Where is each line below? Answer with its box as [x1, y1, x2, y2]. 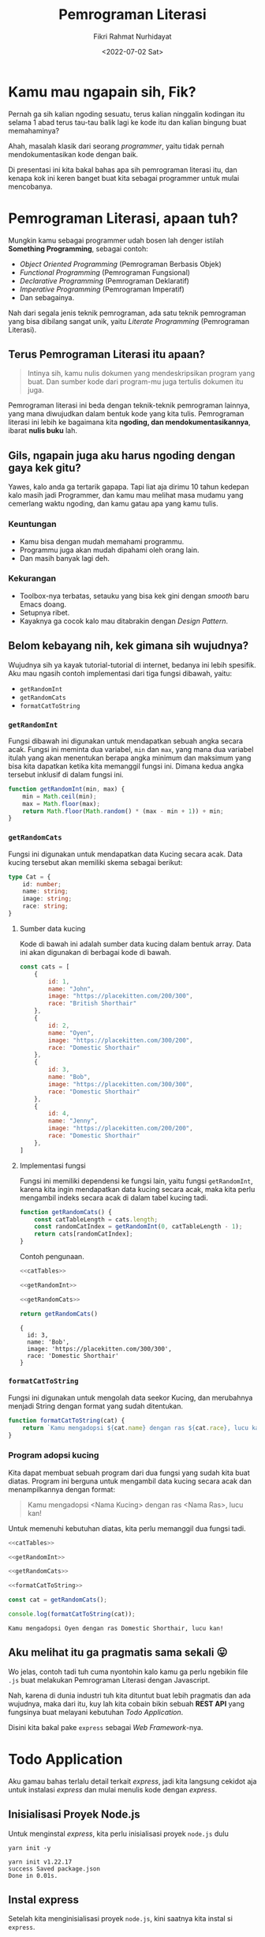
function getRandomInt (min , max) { [8, 784, 125, 793]
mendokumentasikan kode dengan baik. [8, 149, 139, 159]
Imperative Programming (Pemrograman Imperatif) [19, 284, 185, 294]
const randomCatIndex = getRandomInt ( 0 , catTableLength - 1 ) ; [34, 1223, 243, 1231]
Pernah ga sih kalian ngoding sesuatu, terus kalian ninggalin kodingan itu [8, 109, 245, 118]
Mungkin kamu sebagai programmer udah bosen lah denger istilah [8, 235, 224, 245]
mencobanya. [8, 182, 53, 191]
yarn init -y [8, 1844, 51, 1852]
